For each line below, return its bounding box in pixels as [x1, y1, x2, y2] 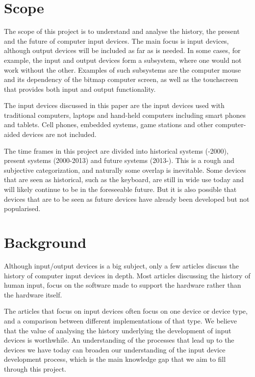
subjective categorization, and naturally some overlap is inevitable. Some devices [4, 164, 246, 175]
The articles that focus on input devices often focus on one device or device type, [4, 306, 248, 316]
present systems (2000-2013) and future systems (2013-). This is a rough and [4, 155, 234, 165]
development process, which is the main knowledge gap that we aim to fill [4, 354, 226, 364]
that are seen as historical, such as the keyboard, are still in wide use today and [4, 174, 244, 185]
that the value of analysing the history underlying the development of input [4, 325, 231, 335]
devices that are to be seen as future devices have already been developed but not [4, 193, 250, 204]
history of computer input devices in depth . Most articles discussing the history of [4, 270, 251, 280]
